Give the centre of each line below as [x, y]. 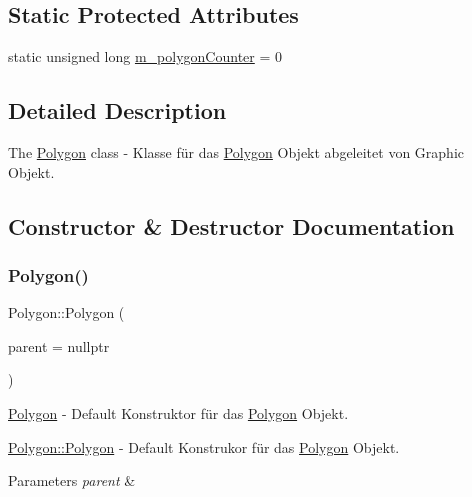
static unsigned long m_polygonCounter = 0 [145, 56]
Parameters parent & [72, 480]
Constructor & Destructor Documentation [231, 225]
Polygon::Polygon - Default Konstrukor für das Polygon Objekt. [204, 446]
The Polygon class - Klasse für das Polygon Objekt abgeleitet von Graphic [236, 152]
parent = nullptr [59, 345]
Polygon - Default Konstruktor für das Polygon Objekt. [178, 412]
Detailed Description [117, 110]
